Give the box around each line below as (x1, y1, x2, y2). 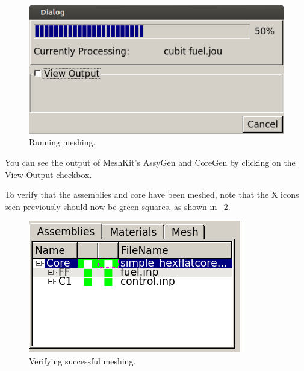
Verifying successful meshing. (29, 354, 136, 367)
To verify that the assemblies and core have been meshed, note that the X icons (5, 188, 299, 201)
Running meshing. (29, 136, 96, 148)
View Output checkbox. (5, 168, 92, 180)
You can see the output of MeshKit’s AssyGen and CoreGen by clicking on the (5, 156, 296, 168)
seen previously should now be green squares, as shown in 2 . (5, 200, 231, 212)
